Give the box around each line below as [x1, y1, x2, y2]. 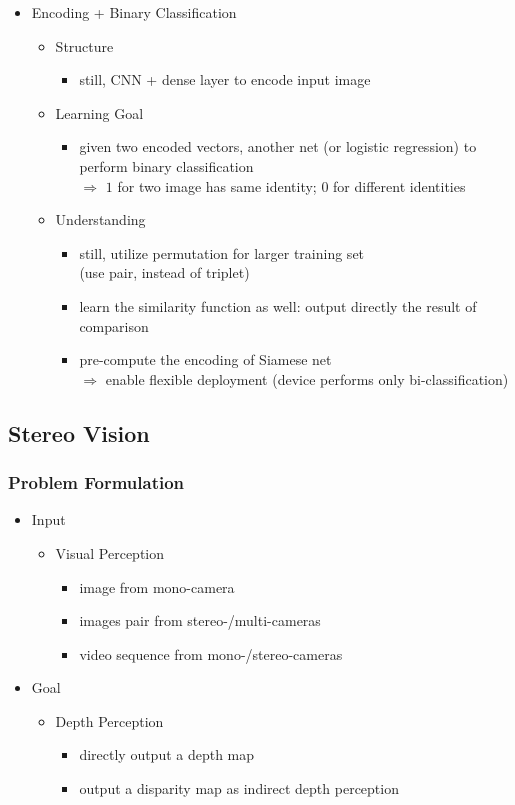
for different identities [333, 175, 466, 196]
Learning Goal [55, 102, 144, 123]
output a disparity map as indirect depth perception [79, 778, 399, 799]
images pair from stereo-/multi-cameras [79, 610, 321, 631]
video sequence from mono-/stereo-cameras [79, 643, 343, 664]
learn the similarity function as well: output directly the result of [79, 295, 477, 316]
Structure [55, 35, 114, 56]
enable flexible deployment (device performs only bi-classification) [105, 368, 509, 389]
